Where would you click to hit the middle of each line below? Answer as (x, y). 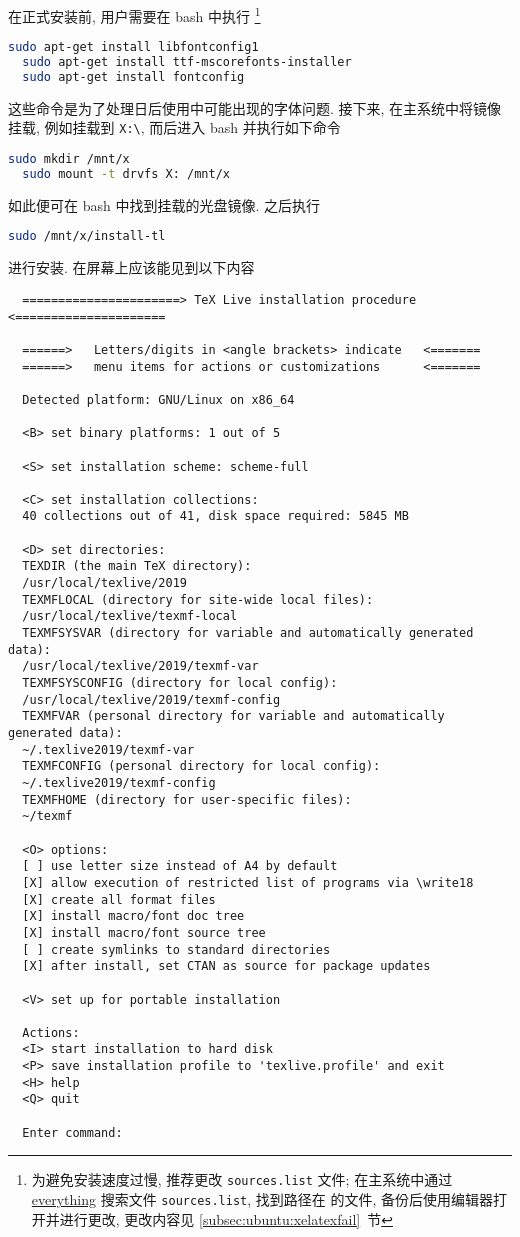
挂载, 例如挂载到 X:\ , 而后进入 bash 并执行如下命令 (174, 127)
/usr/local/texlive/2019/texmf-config (151, 699)
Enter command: (72, 1132)
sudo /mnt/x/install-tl (87, 236)
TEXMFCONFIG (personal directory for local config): (201, 766)
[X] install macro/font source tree (144, 932)
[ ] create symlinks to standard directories (176, 949)
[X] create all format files (119, 899)
